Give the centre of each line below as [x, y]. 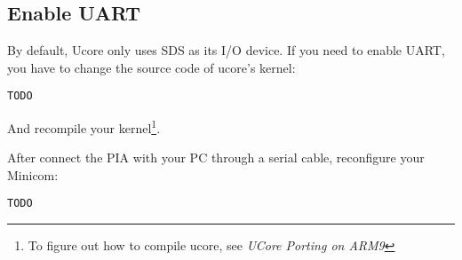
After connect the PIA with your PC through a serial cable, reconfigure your [216, 158]
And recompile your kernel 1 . [84, 126]
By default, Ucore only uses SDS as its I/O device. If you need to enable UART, [226, 50]
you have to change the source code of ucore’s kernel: [151, 67]
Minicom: [33, 174]
